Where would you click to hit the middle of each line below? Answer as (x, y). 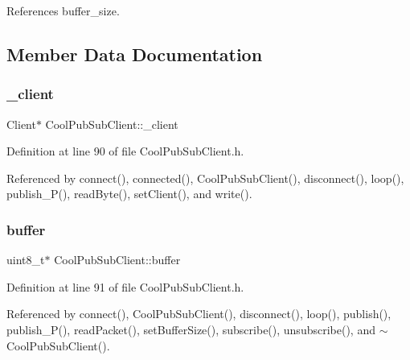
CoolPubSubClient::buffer (117, 260)
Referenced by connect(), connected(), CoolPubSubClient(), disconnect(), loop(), (205, 178)
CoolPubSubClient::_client (112, 124)
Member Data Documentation (135, 54)
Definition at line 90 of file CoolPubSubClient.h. (125, 151)
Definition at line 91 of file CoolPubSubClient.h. (125, 286)
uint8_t (26, 260)
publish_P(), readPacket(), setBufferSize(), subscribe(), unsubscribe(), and (191, 329)
